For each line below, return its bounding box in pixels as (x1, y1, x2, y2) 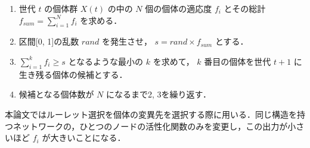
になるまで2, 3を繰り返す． (106, 88, 211, 100)
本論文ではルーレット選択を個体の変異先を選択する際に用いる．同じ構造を (5, 108, 297, 120)
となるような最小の (68, 55, 144, 67)
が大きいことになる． (42, 131, 126, 144)
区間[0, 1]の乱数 (18, 35, 79, 48)
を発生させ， (101, 35, 152, 48)
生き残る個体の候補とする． (18, 68, 128, 80)
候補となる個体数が (18, 88, 94, 100)
